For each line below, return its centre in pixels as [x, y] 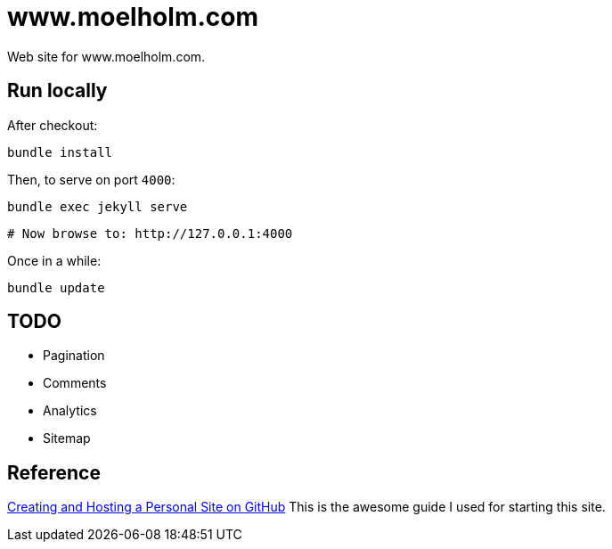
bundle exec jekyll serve [98, 206]
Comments [75, 383]
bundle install [60, 152]
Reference [54, 472]
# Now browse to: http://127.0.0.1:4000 [150, 233]
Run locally [57, 91]
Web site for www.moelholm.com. [106, 56]
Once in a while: [54, 260]
